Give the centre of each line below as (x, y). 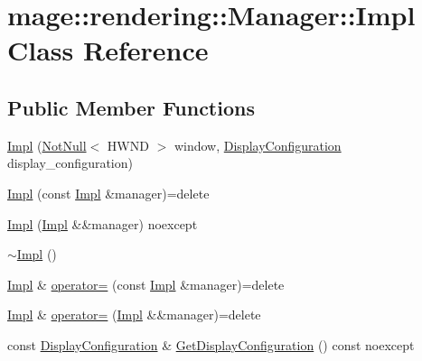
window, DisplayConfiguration (258, 145)
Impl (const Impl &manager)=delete (108, 193)
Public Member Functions (131, 107)
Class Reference (108, 50)
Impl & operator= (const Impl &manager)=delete (146, 284)
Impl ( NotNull (47, 145)
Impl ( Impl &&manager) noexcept (103, 223)
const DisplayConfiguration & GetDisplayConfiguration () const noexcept (211, 344)
